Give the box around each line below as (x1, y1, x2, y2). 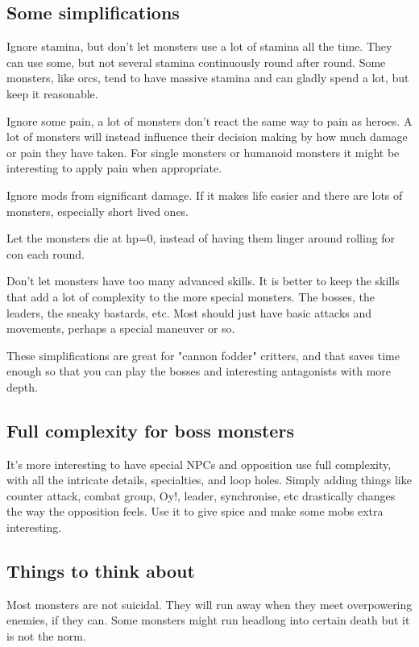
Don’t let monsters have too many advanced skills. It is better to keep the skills (6, 272, 400, 289)
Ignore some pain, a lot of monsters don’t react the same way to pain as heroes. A (6, 112, 413, 129)
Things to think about (6, 558, 195, 583)
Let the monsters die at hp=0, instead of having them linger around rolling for (6, 230, 396, 247)
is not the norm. (6, 628, 86, 645)
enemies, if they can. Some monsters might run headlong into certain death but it (6, 612, 410, 628)
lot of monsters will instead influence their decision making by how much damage (6, 128, 408, 145)
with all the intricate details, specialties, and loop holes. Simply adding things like (6, 471, 412, 488)
